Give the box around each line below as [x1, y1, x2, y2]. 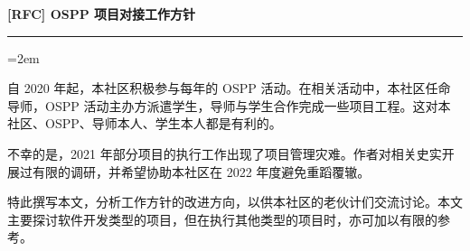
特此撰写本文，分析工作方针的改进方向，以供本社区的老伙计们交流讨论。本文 [7, 192, 463, 211]
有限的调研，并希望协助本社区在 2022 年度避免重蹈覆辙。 [32, 162, 371, 181]
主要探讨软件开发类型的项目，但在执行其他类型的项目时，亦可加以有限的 [7, 209, 437, 228]
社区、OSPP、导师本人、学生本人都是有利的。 [7, 114, 282, 133]
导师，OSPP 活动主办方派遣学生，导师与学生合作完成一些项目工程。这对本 [7, 96, 451, 115]
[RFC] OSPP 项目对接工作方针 [7, 5, 196, 23]
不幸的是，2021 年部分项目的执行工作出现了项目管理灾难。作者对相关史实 [7, 144, 442, 163]
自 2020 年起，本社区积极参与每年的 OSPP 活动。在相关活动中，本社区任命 [7, 79, 451, 98]
